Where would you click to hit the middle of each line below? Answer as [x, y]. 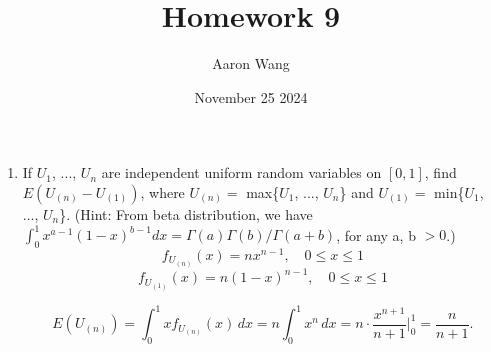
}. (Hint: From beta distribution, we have [186, 213]
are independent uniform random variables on [241, 172]
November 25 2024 [251, 96]
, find [440, 172]
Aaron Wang [251, 63]
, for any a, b [376, 234]
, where [162, 191]
